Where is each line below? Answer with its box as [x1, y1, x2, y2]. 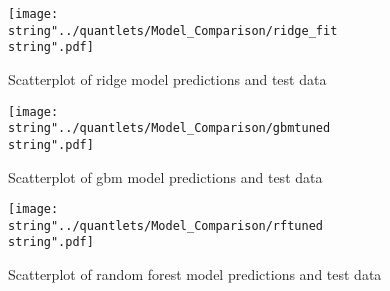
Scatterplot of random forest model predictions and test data [8, 264, 382, 285]
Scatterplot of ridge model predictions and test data [8, 68, 327, 89]
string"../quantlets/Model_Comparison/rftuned [8, 218, 323, 233]
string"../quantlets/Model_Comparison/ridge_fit [8, 23, 338, 38]
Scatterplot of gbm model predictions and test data [8, 166, 323, 187]
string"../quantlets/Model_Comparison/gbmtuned [8, 121, 331, 136]
